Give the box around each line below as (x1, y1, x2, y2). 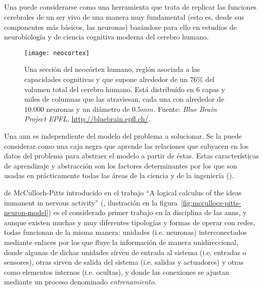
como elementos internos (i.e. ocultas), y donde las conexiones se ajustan (4, 266, 230, 277)
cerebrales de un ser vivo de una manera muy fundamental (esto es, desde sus (4, 11, 244, 22)
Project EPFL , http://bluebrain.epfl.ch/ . (24, 113, 151, 124)
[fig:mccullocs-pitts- (181, 197, 241, 208)
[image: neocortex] (24, 49, 90, 57)
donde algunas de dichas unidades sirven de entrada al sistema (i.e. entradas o (4, 246, 246, 257)
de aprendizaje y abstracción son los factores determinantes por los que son (4, 160, 237, 171)
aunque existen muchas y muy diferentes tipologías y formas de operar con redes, (4, 217, 255, 227)
